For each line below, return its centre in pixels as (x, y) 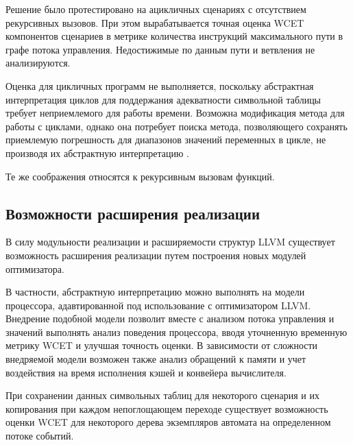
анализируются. (38, 63)
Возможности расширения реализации (133, 213)
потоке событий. (40, 436)
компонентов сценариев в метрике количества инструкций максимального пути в (174, 36)
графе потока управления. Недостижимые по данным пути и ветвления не (160, 49)
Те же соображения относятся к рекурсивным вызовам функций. (140, 176)
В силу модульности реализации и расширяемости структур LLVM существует (170, 242)
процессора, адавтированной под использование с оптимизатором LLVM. (158, 305)
